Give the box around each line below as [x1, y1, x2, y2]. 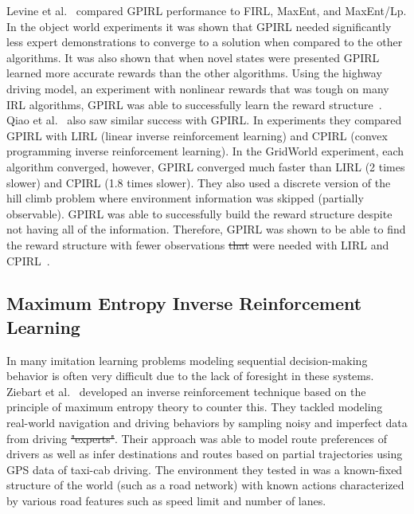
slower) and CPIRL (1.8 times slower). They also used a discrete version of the [6, 174, 391, 190]
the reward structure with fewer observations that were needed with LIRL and [6, 236, 389, 253]
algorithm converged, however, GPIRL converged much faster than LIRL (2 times [6, 158, 405, 175]
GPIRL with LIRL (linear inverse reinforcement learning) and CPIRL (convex [6, 127, 388, 143]
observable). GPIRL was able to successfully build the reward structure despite [6, 205, 393, 222]
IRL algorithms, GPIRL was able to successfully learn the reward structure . [6, 96, 382, 112]
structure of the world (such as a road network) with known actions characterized [6, 477, 404, 493]
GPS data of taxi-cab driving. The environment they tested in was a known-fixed [6, 461, 403, 477]
